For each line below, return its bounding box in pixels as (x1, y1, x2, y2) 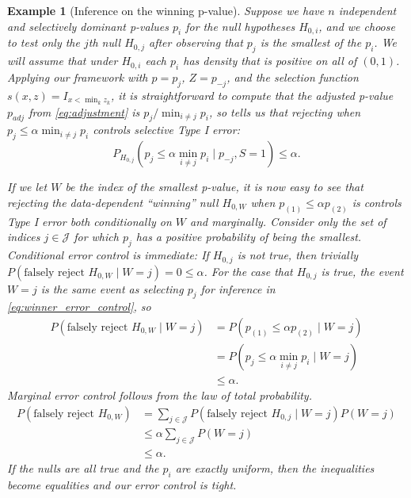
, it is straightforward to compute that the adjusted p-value (111, 86, 394, 103)
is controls (352, 193, 401, 210)
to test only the (7, 34, 80, 51)
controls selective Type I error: (93, 121, 240, 138)
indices (7, 228, 40, 245)
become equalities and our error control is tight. (7, 477, 237, 493)
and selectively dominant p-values (7, 17, 169, 34)
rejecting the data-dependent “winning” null (7, 193, 219, 210)
